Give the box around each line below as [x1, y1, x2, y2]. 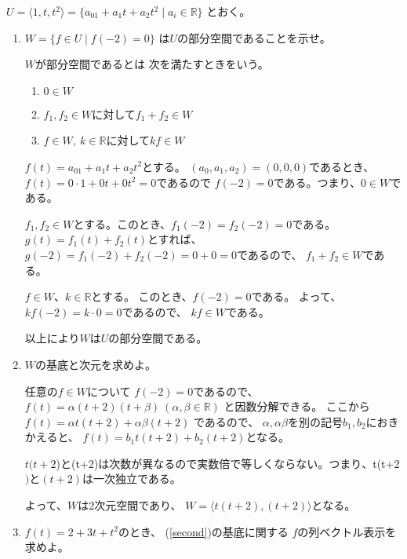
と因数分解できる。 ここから [223, 398, 370, 415]
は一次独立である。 [82, 470, 181, 487]
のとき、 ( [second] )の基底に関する [118, 523, 289, 539]
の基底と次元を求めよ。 [35, 356, 157, 372]
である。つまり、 [273, 174, 361, 190]
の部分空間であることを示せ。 [177, 29, 331, 46]
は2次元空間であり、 [78, 497, 182, 513]
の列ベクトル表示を [297, 523, 397, 539]
